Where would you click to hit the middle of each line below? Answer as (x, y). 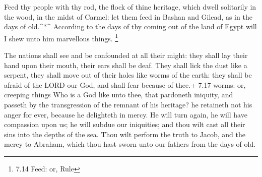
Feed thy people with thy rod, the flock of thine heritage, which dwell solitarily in (130, 7)
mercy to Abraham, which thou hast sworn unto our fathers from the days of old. (130, 144)
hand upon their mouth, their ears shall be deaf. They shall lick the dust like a (126, 65)
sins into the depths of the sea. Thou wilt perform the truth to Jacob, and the (125, 134)
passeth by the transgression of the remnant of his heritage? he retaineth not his (128, 104)
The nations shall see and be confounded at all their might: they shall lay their (126, 55)
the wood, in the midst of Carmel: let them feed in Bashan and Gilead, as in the (128, 16)
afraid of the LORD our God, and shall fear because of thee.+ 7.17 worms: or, (125, 84)
